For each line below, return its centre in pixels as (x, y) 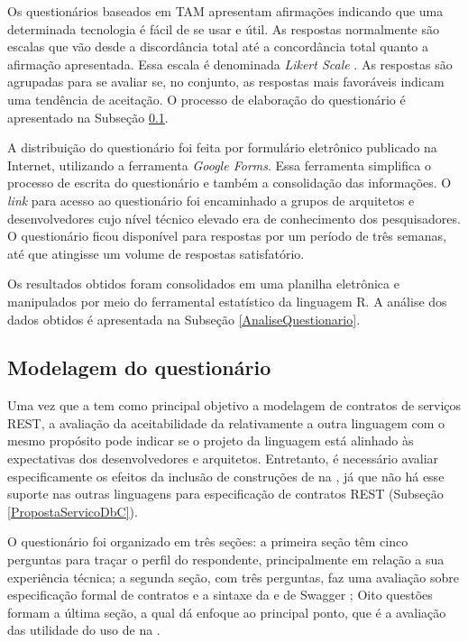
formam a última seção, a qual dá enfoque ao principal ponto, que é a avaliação (227, 612)
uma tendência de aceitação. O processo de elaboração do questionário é (206, 99)
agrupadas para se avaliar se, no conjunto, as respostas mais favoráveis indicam (226, 82)
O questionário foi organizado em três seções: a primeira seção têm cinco (208, 541)
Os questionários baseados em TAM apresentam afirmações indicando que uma (225, 11)
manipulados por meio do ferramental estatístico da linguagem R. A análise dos (227, 301)
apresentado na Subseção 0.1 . (88, 117)
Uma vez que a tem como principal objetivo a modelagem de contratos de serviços (234, 405)
